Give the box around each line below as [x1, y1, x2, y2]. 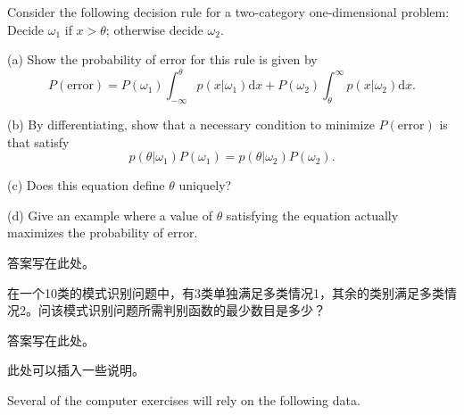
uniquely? [178, 176, 232, 195]
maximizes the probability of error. [7, 223, 198, 242]
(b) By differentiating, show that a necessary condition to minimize [7, 115, 375, 134]
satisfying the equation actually [226, 205, 399, 224]
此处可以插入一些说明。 [7, 361, 145, 379]
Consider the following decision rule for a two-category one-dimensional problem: [7, 3, 450, 21]
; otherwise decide [105, 20, 203, 38]
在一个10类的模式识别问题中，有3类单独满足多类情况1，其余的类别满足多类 [7, 283, 444, 302]
